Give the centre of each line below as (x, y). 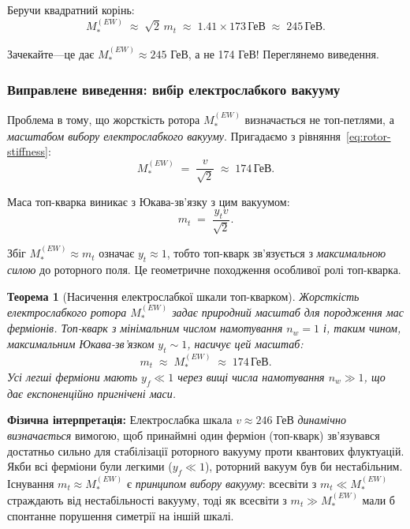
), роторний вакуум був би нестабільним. (304, 466)
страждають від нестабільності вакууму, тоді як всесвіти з (147, 499)
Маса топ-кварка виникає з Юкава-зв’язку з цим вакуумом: (149, 201)
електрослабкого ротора (67, 311)
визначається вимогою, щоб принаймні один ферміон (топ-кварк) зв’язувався (194, 435)
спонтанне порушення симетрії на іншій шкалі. (121, 516)
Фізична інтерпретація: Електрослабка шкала (120, 420)
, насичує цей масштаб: (245, 343)
